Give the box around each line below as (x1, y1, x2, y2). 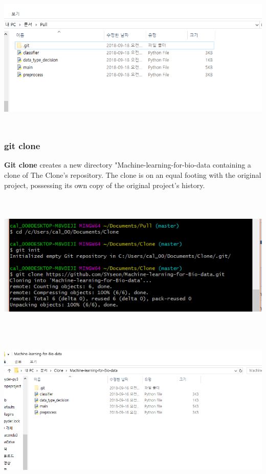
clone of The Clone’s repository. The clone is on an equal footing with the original (4, 169, 261, 180)
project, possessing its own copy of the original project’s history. (4, 179, 205, 190)
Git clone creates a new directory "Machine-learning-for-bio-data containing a (4, 159, 251, 170)
